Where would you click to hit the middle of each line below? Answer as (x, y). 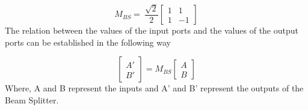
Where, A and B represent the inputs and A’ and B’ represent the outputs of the (154, 88)
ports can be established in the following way (88, 42)
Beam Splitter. (32, 100)
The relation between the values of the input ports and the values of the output (152, 30)
